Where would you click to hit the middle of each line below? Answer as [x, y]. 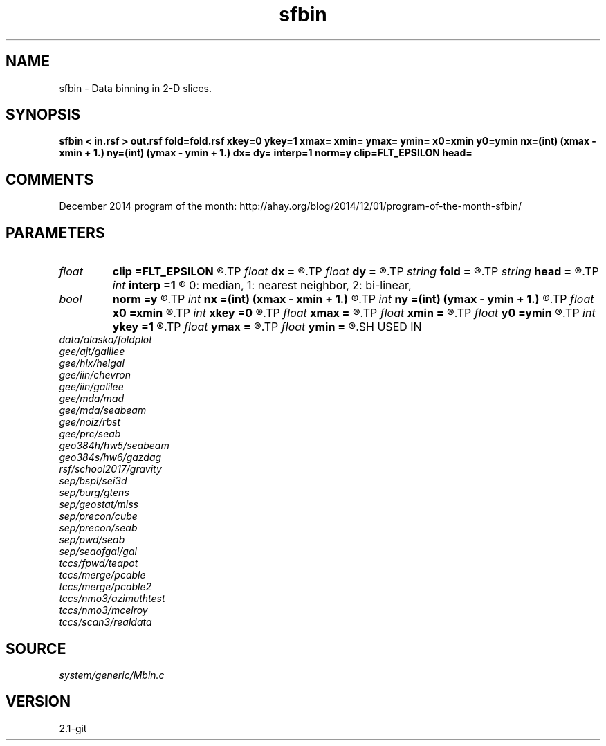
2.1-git [73, 728]
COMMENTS [50, 179]
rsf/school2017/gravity [110, 469]
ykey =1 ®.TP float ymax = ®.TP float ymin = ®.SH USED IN [267, 327]
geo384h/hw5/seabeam [114, 446]
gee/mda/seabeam [103, 410]
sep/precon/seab [98, 528]
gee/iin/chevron [95, 375]
